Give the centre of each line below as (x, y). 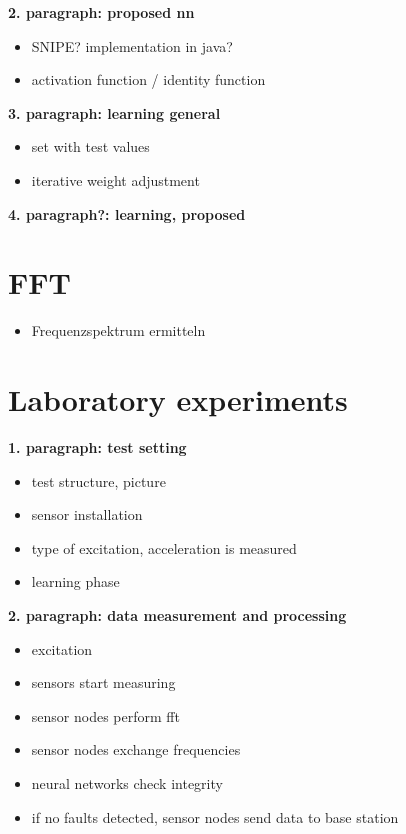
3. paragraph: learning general (114, 112)
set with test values (90, 146)
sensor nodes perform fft (105, 715)
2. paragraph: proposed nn (101, 12)
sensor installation (87, 514)
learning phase (75, 581)
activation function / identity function (148, 79)
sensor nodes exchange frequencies (136, 749)
